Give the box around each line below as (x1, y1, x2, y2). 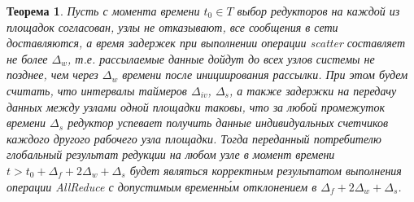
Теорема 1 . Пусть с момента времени (7, 2, 200, 19)
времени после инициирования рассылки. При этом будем (122, 66, 408, 83)
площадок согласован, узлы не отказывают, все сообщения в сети (7, 18, 338, 35)
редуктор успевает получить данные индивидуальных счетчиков (68, 114, 388, 131)
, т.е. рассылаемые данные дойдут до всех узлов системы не (68, 50, 375, 67)
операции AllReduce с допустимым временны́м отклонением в (7, 178, 317, 195)
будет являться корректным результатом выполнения (129, 161, 402, 178)
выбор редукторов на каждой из (237, 2, 400, 19)
